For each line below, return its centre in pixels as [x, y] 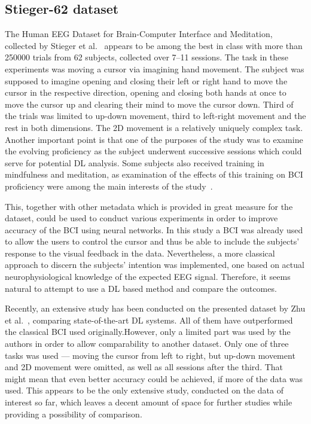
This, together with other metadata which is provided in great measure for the [149, 206]
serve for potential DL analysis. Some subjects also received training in [135, 162]
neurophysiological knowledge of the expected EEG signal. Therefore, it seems [148, 277]
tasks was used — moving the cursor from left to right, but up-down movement [150, 355]
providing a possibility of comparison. [74, 414]
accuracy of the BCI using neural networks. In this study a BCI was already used [154, 229]
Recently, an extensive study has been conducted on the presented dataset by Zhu [155, 308]
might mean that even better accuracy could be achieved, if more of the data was [154, 378]
